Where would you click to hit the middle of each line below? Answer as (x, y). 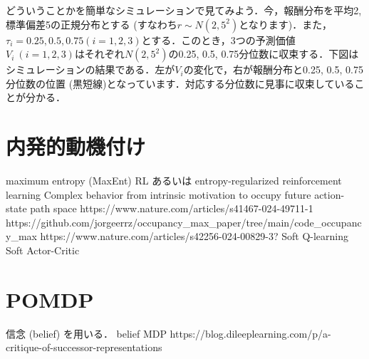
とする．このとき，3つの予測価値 (218, 40)
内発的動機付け (76, 146)
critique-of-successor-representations (84, 347)
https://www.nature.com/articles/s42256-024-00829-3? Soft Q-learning (194, 236)
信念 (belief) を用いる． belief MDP (86, 333)
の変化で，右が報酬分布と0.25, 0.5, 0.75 (273, 69)
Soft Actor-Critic (43, 250)
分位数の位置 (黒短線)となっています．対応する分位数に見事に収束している (180, 83)
